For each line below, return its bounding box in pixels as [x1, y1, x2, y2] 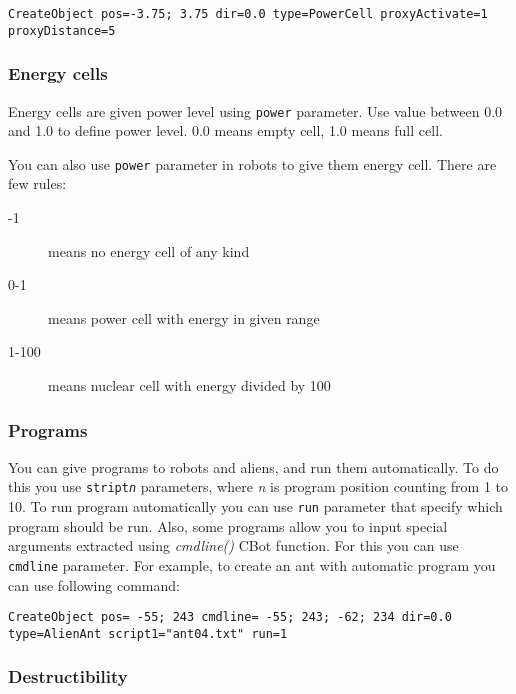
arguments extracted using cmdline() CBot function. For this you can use [8, 535, 459, 556]
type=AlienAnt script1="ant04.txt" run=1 [8, 626, 288, 641]
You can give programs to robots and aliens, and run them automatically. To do [8, 456, 499, 477]
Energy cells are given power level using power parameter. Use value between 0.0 [8, 100, 503, 121]
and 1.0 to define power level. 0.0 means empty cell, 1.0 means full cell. [8, 120, 443, 141]
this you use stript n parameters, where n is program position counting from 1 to [8, 476, 509, 497]
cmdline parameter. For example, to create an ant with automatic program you [8, 554, 496, 575]
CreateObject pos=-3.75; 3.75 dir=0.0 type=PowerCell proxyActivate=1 [8, 7, 488, 21]
